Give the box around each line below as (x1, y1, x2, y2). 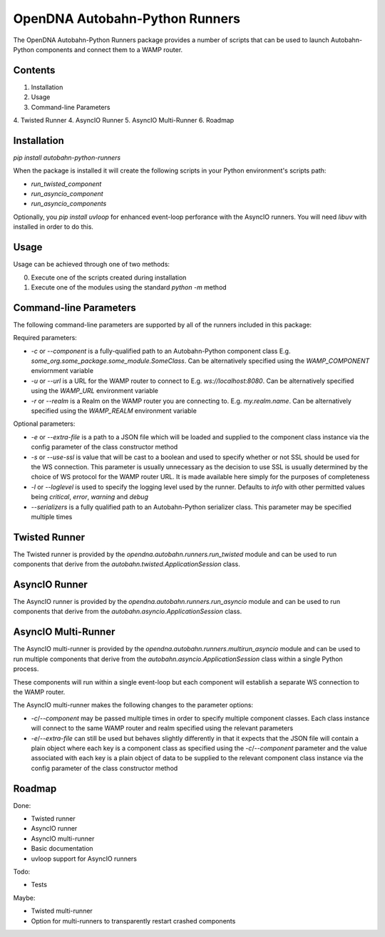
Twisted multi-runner (31, 906, 93, 916)
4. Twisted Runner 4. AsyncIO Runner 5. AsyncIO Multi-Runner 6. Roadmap (13, 116, 235, 125)
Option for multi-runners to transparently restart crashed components (31, 916, 236, 925)
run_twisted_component (31, 179, 102, 188)
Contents (13, 64, 56, 76)
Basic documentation (31, 844, 93, 853)
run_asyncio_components (31, 200, 107, 208)
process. (13, 665, 39, 673)
